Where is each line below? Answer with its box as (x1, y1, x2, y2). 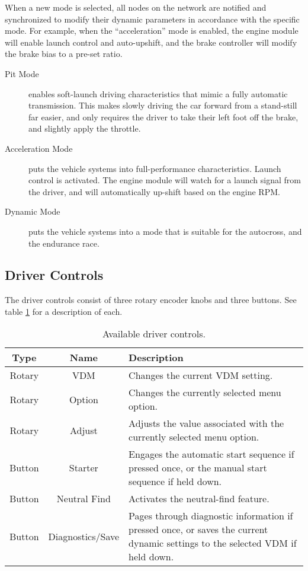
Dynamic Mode (5, 205, 60, 218)
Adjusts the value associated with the (129, 416, 284, 430)
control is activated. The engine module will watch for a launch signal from (28, 174, 301, 186)
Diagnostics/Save (48, 529, 120, 543)
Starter (69, 461, 98, 475)
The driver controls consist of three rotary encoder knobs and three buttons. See (5, 294, 297, 306)
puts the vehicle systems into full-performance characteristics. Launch (28, 162, 281, 174)
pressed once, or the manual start (129, 461, 267, 475)
